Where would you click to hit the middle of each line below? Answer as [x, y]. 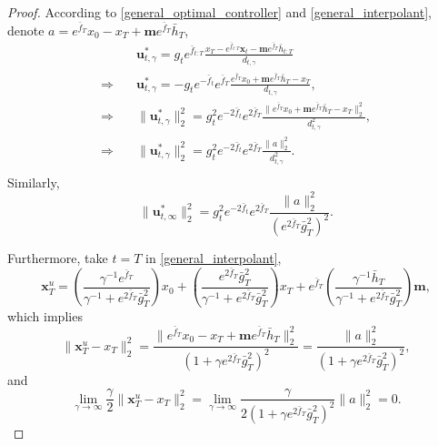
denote [26, 30]
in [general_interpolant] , [214, 257]
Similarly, [34, 182]
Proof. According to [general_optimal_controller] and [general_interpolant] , [219, 12]
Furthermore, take [58, 257]
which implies [45, 316]
